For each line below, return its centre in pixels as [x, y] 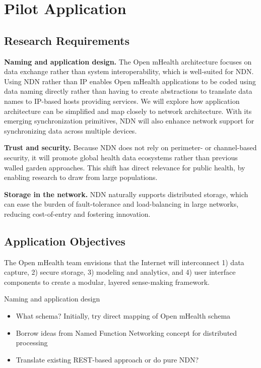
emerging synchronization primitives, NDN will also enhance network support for [129, 121]
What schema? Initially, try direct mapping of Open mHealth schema [123, 316]
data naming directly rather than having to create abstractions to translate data [128, 91]
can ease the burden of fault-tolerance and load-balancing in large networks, [121, 204]
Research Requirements [67, 40]
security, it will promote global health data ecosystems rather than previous [121, 157]
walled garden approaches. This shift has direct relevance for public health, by [125, 167]
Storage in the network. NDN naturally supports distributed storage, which [126, 194]
